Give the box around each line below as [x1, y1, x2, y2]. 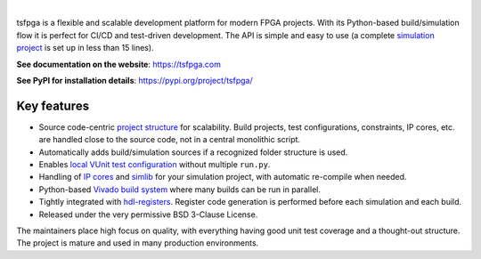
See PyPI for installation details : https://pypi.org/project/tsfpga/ [16, 75, 253, 85]
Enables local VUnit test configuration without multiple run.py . [38, 159, 271, 170]
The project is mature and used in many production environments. [16, 238, 259, 248]
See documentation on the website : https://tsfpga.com [16, 59, 222, 69]
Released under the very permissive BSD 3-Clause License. [38, 209, 258, 220]
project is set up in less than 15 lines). [16, 43, 155, 53]
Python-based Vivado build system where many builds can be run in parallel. [38, 183, 321, 195]
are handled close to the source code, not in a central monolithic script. [38, 134, 301, 145]
